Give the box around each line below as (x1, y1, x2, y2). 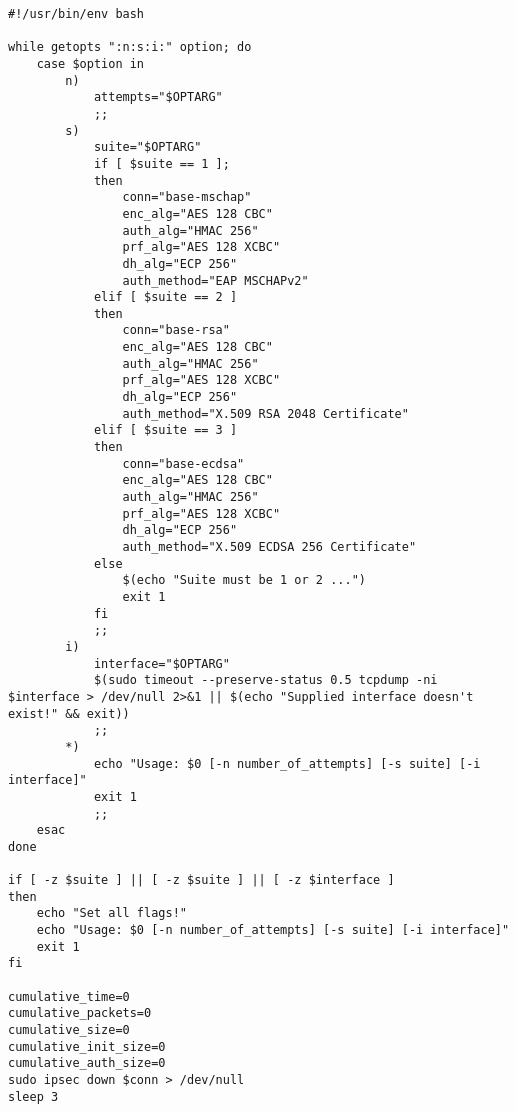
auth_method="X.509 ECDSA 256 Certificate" (122, 540, 417, 554)
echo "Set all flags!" (36, 906, 187, 921)
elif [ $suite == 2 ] (93, 290, 238, 305)
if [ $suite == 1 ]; (93, 156, 230, 171)
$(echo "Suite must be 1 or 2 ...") (122, 573, 366, 588)
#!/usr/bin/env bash (8, 7, 145, 21)
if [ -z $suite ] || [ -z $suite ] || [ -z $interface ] (8, 873, 395, 888)
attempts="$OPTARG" (93, 90, 223, 105)
